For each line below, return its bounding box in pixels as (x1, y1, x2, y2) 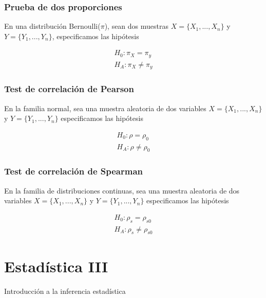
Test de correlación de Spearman (4, 165, 143, 178)
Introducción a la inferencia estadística (4, 285, 126, 296)
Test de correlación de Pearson (4, 82, 134, 95)
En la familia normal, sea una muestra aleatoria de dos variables (4, 102, 206, 113)
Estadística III (4, 255, 108, 276)
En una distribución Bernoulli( (4, 21, 101, 31)
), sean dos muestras (104, 21, 169, 31)
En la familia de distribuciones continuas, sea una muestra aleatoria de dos (4, 185, 240, 196)
